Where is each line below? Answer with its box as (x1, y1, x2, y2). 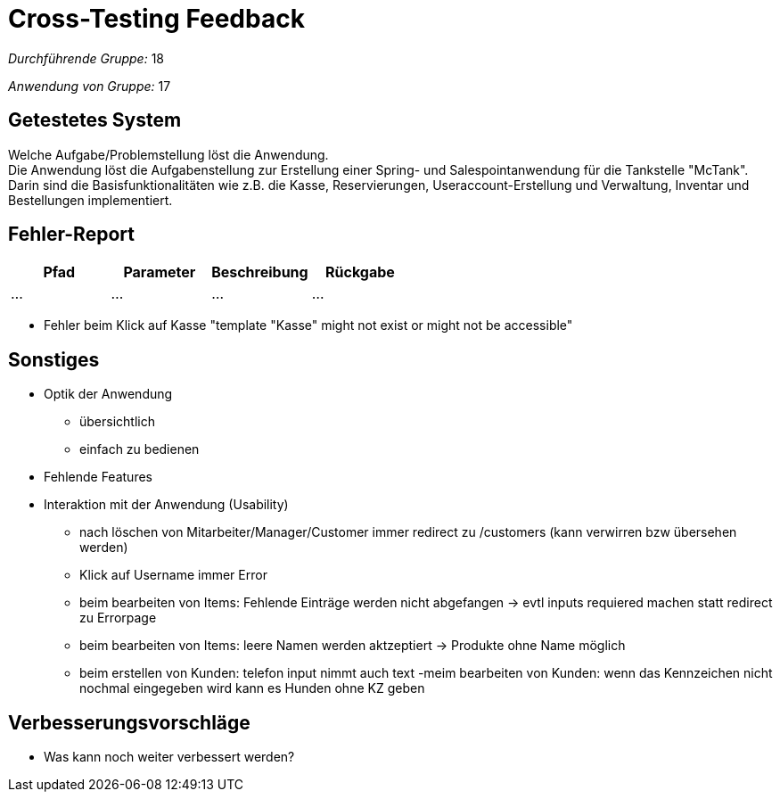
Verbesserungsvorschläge (8, 711, 250, 734)
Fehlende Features (44, 469, 152, 485)
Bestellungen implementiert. (8, 192, 173, 208)
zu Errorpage (79, 610, 157, 626)
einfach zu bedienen (79, 441, 200, 457)
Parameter (123, 263, 196, 282)
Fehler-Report (8, 223, 135, 246)
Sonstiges (8, 348, 100, 371)
